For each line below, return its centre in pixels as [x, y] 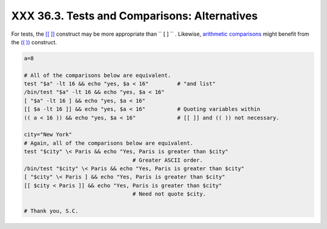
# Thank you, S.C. [51, 211]
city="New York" [48, 134]
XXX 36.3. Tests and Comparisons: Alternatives [134, 16]
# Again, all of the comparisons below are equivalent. [109, 143]
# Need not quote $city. [169, 194]
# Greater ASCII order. [167, 160]
